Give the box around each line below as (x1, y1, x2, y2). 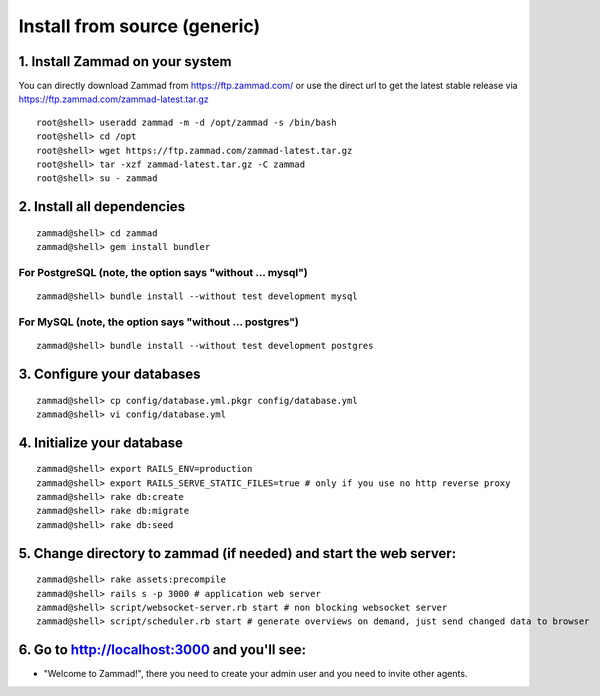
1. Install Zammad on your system (18, 53, 232, 70)
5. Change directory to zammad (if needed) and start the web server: (18, 545, 457, 562)
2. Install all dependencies (18, 198, 185, 215)
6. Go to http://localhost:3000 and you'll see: (18, 641, 307, 659)
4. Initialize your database (18, 434, 184, 451)
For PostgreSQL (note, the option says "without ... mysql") (18, 265, 309, 279)
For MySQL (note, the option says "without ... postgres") (18, 315, 299, 329)
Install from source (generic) (18, 15, 261, 37)
